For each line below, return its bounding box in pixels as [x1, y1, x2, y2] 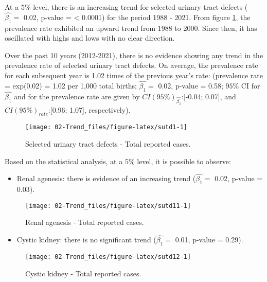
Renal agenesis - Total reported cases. [25, 217, 144, 227]
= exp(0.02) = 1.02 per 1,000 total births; [5, 80, 137, 91]
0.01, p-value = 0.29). [175, 234, 243, 245]
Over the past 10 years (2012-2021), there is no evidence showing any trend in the [5, 49, 263, 60]
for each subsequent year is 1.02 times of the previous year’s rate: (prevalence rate [5, 69, 263, 80]
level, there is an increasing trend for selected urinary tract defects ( [33, 2, 248, 12]
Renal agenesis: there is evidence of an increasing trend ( [16, 173, 196, 184]
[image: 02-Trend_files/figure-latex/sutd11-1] [25, 202, 191, 209]
